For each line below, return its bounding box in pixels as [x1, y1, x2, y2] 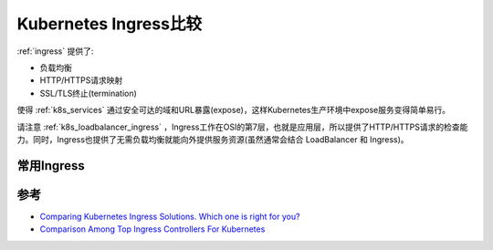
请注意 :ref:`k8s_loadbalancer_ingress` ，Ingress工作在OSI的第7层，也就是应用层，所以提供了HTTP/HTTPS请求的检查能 [16, 121, 468, 132]
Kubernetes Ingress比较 [16, 14, 203, 34]
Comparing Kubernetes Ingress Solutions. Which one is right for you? [39, 211, 300, 222]
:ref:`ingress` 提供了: [16, 46, 94, 57]
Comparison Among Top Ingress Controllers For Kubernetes [39, 224, 266, 234]
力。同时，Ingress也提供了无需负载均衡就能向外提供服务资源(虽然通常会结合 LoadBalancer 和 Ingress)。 [16, 133, 410, 145]
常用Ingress [16, 158, 86, 173]
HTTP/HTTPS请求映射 [39, 75, 123, 86]
